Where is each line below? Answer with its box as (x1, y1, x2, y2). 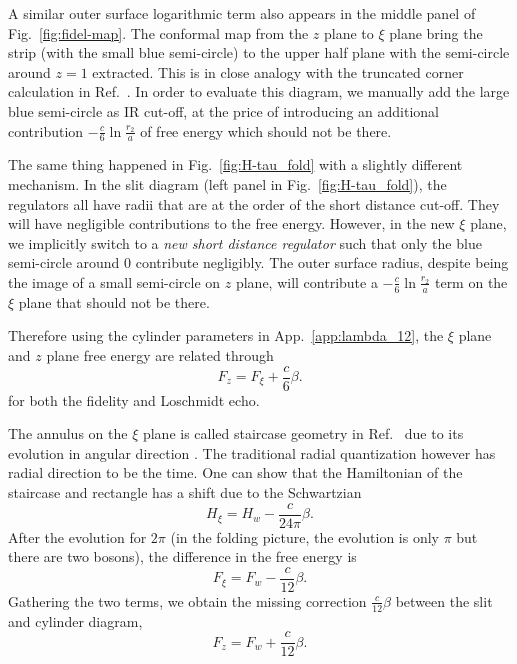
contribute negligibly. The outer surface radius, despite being (135, 252, 509, 273)
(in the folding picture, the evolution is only (170, 526, 439, 547)
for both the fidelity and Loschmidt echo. (8, 389, 260, 410)
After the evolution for (8, 526, 147, 547)
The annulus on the (8, 423, 128, 444)
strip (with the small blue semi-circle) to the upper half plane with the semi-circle (8, 42, 510, 63)
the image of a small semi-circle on (8, 271, 221, 292)
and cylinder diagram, (8, 610, 143, 631)
